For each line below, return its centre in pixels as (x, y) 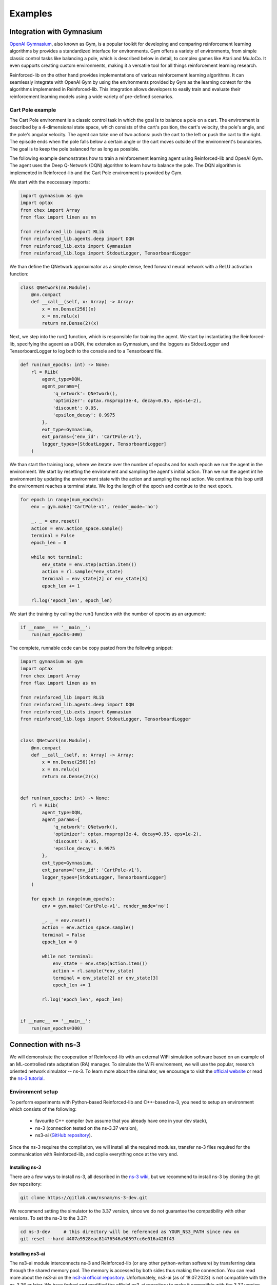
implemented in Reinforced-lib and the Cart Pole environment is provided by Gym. (96, 173)
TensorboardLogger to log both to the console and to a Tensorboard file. (86, 351)
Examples (31, 13)
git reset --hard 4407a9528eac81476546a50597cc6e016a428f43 (97, 1239)
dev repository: (26, 1184)
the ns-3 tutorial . (27, 1078)
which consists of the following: (43, 1109)
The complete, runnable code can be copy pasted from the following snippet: (91, 648)
